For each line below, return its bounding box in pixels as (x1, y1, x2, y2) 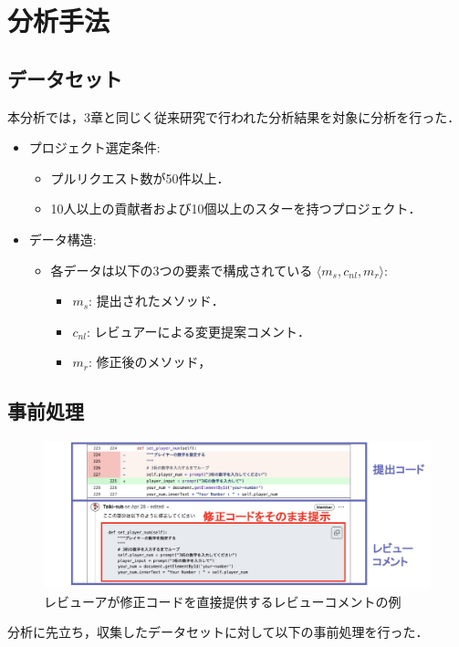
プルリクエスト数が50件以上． (50, 168, 230, 187)
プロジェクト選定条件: (28, 138, 161, 157)
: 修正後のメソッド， (88, 352, 212, 371)
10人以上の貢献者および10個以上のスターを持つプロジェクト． (50, 199, 422, 218)
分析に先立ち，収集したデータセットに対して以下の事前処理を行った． (7, 622, 429, 642)
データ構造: (28, 229, 97, 248)
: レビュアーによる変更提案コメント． (87, 321, 311, 340)
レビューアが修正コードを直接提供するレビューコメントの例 (44, 591, 402, 610)
